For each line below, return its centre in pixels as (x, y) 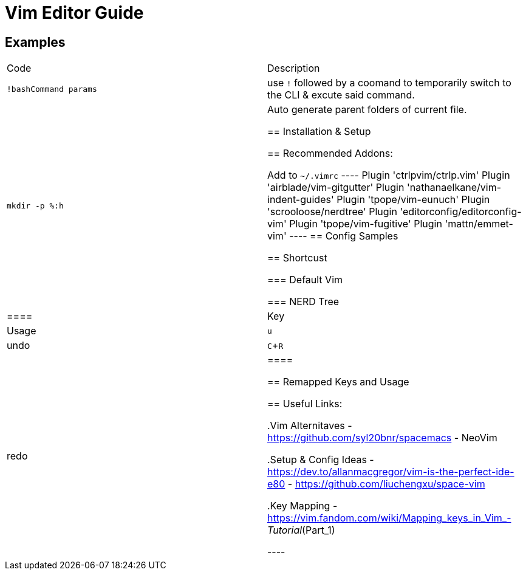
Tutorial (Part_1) (301, 530)
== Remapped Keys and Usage (338, 382)
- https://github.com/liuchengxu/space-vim (386, 484)
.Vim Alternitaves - (310, 426)
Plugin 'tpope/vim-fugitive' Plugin (366, 224)
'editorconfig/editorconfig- (461, 212)
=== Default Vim (305, 280)
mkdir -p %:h (35, 205)
